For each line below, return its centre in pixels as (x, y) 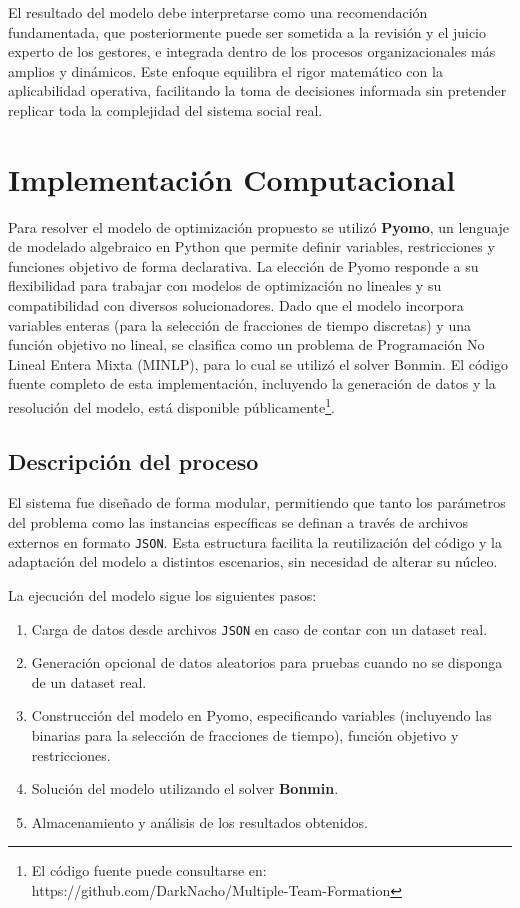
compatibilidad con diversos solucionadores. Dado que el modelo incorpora (236, 305)
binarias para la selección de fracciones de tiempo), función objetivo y (245, 734)
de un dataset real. (89, 681)
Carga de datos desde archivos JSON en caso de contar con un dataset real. (259, 628)
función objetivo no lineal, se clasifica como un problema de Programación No (246, 344)
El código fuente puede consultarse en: (149, 870)
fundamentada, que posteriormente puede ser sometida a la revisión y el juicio (247, 31)
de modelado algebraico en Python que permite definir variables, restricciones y (251, 246)
